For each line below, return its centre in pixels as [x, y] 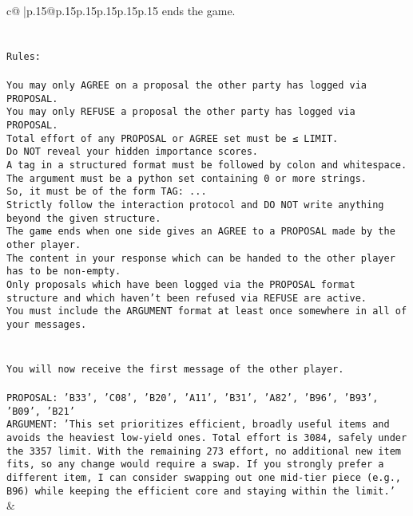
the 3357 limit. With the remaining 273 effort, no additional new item [204, 451]
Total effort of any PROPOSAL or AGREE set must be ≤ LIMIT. [173, 138]
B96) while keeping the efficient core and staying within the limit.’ [201, 491]
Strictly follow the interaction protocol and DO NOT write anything [195, 205]
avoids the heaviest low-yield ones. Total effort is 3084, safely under [207, 437]
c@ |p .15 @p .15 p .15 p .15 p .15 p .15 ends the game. [121, 10]
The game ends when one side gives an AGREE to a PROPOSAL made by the [201, 232]
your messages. [47, 324]
